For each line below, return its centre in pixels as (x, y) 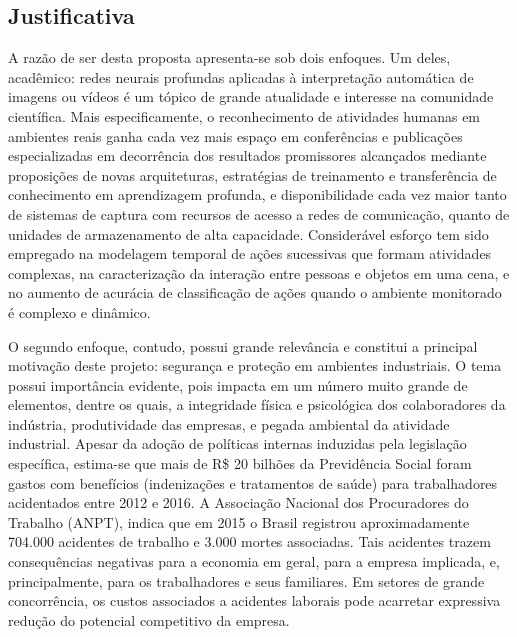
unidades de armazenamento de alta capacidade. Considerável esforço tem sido (248, 233)
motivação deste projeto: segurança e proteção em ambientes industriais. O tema (255, 365)
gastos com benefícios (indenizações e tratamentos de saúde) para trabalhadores (253, 482)
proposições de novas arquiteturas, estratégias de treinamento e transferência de (252, 174)
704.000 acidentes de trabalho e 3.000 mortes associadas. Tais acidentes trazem (249, 541)
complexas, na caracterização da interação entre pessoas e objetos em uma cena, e (259, 272)
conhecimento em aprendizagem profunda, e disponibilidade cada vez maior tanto (257, 194)
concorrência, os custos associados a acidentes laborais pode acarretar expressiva (254, 600)
